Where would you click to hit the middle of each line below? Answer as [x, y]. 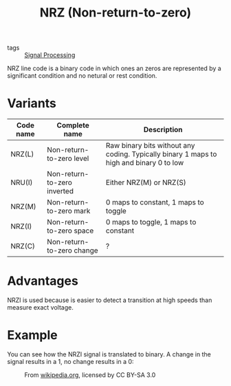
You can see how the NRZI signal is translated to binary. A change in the [109, 354]
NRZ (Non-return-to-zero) [115, 13]
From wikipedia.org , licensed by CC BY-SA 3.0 [90, 375]
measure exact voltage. [40, 308]
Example [32, 335]
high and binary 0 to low [145, 163]
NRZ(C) [23, 246]
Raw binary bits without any [150, 146]
